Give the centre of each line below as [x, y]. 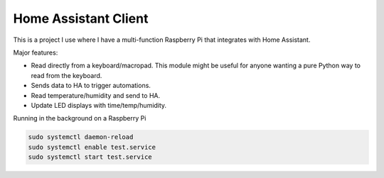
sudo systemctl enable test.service [92, 147]
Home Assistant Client [81, 18]
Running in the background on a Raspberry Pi [80, 118]
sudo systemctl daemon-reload [81, 137]
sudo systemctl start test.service [90, 157]
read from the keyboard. [66, 75]
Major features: [36, 52]
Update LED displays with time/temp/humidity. [99, 105]
